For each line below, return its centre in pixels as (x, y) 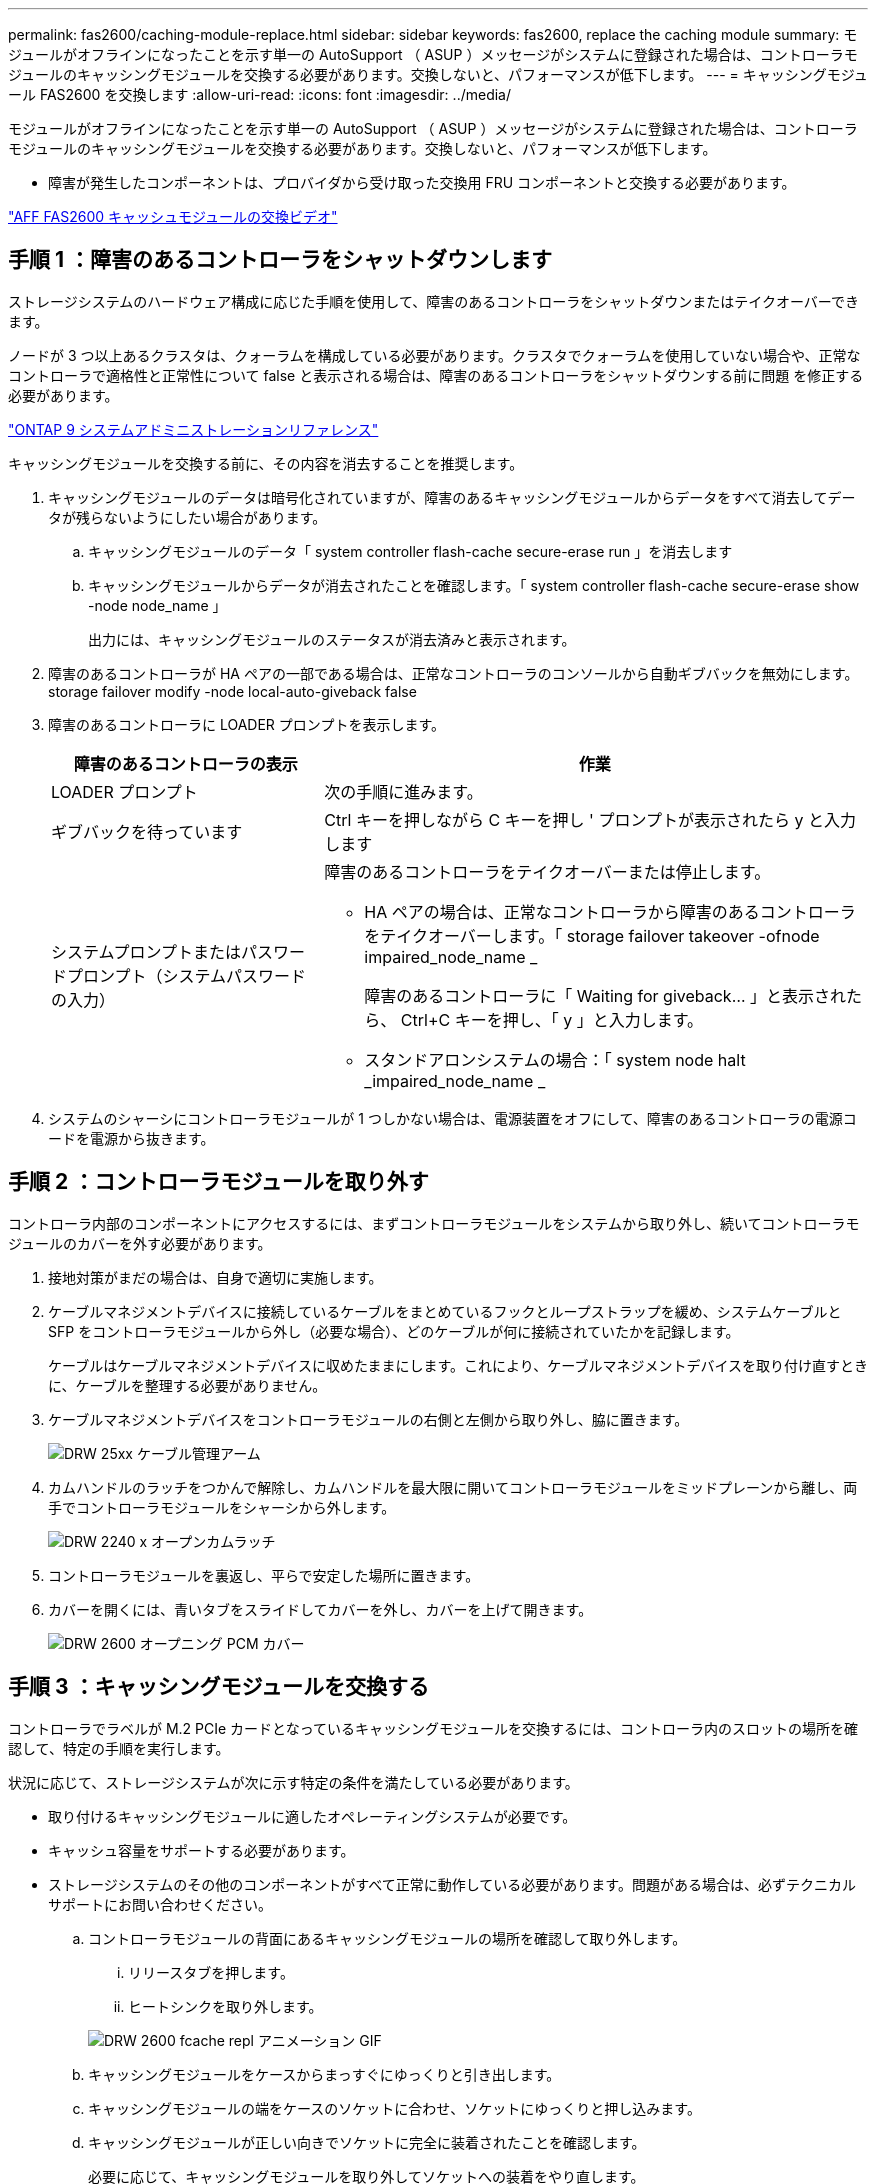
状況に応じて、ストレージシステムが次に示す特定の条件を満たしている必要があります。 (293, 1782)
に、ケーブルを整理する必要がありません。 (187, 1385)
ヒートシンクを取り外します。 (225, 2006)
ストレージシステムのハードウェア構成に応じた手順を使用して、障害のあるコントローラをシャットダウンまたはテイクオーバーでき (433, 301)
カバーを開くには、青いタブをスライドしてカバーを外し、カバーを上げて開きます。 (320, 1609)
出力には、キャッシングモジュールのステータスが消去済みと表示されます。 (332, 639)
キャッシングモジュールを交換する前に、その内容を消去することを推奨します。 (266, 463)
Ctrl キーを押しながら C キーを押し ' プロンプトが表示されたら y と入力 (590, 819)
